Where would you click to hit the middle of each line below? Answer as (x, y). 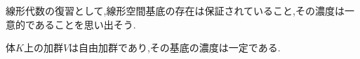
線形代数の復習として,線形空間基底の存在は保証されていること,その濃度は (175, 10)
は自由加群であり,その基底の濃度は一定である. (175, 48)
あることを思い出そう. (85, 24)
